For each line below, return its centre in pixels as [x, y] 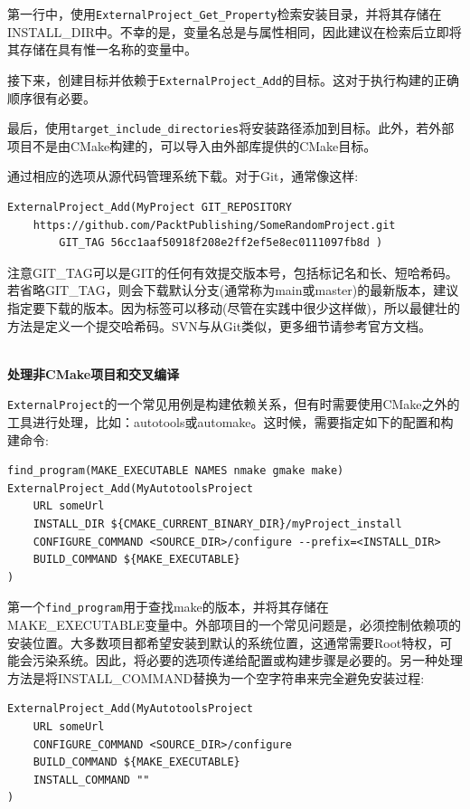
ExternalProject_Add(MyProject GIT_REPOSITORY [150, 207]
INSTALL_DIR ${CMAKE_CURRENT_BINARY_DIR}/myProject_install [217, 523]
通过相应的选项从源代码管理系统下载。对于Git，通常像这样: [183, 176]
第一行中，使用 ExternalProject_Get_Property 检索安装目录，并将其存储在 [225, 14]
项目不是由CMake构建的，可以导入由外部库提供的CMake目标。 [192, 145]
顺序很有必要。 [52, 97]
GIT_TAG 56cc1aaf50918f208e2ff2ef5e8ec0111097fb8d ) [221, 243]
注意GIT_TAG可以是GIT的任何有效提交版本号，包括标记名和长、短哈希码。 [233, 272]
